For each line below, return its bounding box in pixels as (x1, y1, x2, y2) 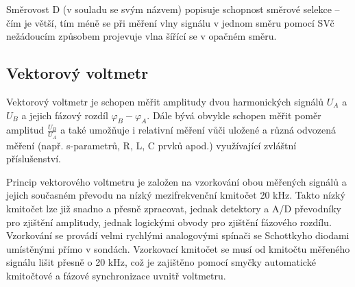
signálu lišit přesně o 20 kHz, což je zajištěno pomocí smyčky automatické (6, 255, 316, 269)
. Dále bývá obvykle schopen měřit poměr (147, 108, 321, 122)
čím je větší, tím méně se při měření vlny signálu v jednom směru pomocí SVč (6, 15, 334, 29)
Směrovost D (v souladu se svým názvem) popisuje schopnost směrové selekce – (6, 2, 340, 16)
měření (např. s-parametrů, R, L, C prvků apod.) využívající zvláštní (6, 138, 297, 152)
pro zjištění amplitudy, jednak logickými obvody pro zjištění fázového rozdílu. (6, 214, 332, 229)
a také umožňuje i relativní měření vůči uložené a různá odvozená (60, 123, 336, 137)
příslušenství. (6, 151, 62, 166)
